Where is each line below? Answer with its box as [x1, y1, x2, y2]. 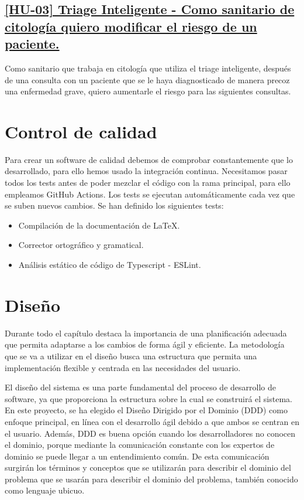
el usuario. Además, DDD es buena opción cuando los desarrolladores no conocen [5, 427, 296, 439]
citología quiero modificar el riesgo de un [5, 17, 257, 35]
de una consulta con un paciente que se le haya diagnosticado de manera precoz [5, 73, 290, 86]
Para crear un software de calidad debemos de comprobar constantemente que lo [5, 153, 293, 165]
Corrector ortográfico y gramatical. [18, 239, 144, 251]
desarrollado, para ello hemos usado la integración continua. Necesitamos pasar [5, 165, 288, 177]
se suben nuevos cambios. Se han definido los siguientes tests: [5, 199, 224, 212]
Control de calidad [5, 119, 157, 143]
